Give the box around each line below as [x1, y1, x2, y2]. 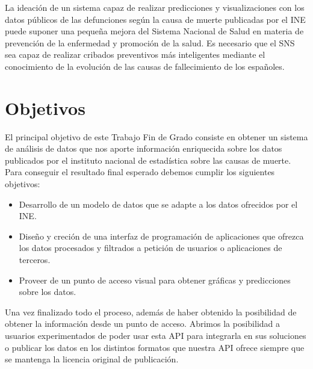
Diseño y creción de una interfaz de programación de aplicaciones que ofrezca [19, 229, 304, 242]
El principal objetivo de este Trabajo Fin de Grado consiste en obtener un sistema [5, 130, 308, 143]
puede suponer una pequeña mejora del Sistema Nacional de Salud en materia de [5, 25, 304, 37]
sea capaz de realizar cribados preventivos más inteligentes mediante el [5, 48, 265, 61]
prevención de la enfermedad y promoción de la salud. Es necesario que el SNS [5, 36, 295, 49]
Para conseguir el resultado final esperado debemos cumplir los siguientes [5, 166, 275, 178]
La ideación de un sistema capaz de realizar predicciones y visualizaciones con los [5, 1, 305, 13]
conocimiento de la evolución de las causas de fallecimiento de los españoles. [5, 60, 285, 72]
